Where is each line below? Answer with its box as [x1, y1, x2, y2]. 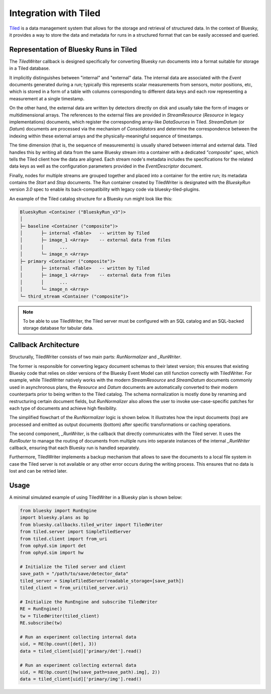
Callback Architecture [9, 341, 80, 349]
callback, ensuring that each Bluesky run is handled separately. [9, 445, 141, 451]
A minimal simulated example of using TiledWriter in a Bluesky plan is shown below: [9, 494, 183, 500]
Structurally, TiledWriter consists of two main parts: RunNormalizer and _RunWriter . [9, 354, 182, 360]
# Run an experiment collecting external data [20, 662, 137, 668]
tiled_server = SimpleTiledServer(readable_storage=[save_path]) [20, 578, 184, 584]
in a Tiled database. [9, 65, 50, 71]
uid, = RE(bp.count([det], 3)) [20, 641, 97, 647]
